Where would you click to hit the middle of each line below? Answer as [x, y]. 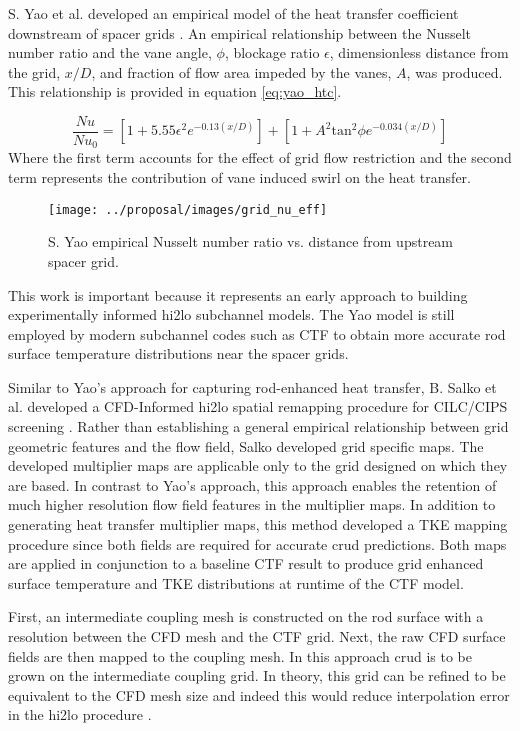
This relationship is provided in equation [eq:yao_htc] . [175, 91]
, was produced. [454, 71]
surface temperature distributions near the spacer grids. [178, 353]
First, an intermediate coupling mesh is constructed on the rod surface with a [246, 616]
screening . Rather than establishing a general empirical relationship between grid [258, 426]
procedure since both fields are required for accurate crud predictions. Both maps [257, 543]
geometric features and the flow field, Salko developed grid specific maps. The [246, 445]
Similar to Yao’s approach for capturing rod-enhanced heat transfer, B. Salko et [252, 386]
